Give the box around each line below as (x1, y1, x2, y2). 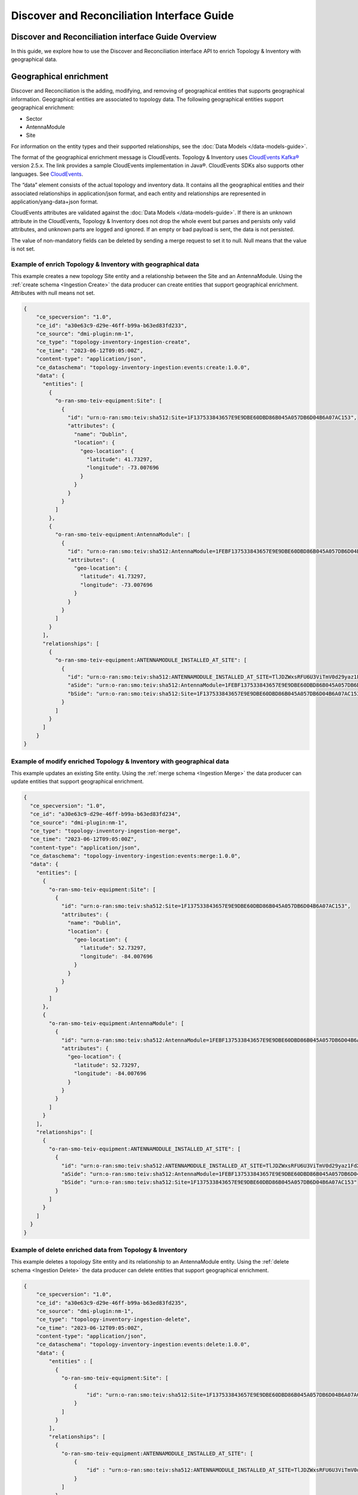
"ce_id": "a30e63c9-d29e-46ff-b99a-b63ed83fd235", (36, 1299, 187, 1306)
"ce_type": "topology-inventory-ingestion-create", (36, 338, 191, 346)
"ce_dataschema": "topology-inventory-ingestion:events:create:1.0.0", (36, 364, 251, 371)
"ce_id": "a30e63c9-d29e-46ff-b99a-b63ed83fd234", (30, 811, 181, 817)
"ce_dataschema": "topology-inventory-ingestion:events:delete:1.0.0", (36, 1341, 251, 1348)
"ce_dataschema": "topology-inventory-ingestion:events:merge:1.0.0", (30, 853, 241, 859)
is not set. (11, 245, 36, 252)
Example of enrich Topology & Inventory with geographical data (11, 260, 199, 269)
